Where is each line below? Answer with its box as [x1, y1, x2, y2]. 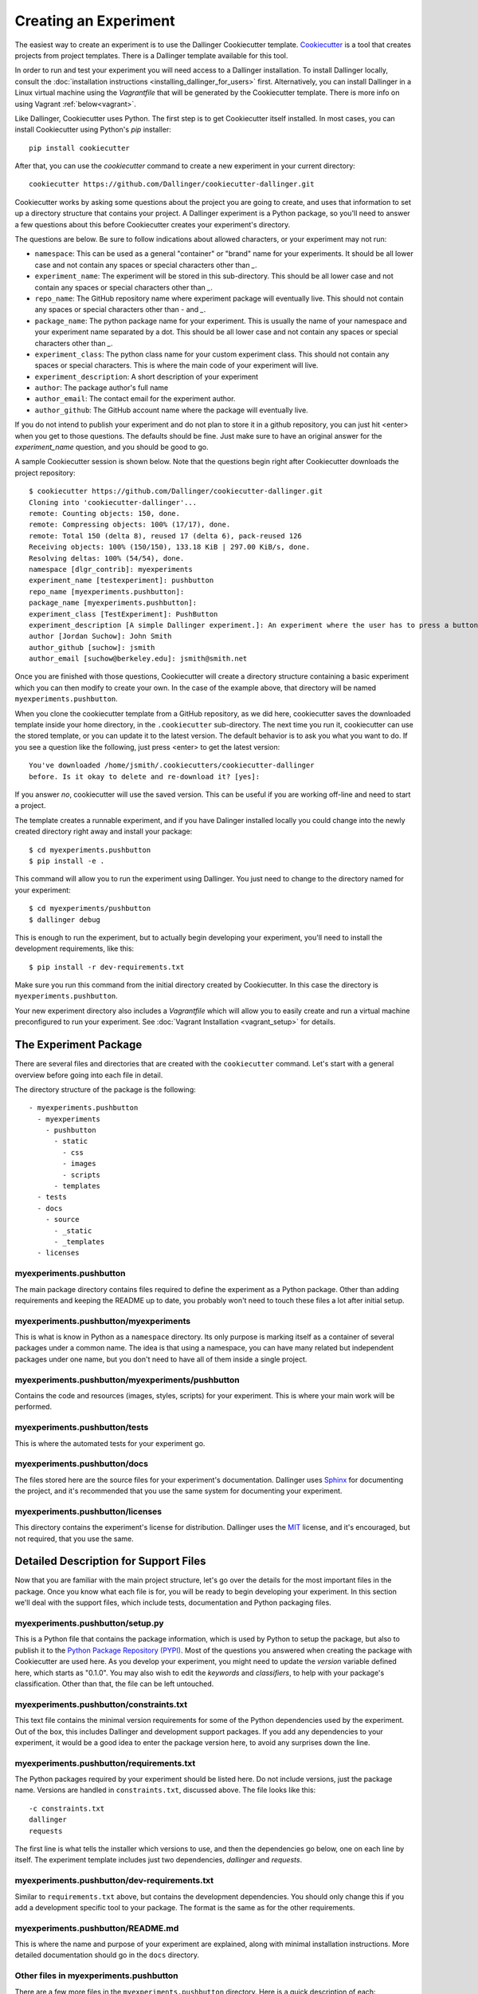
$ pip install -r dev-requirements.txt [29, 962, 185, 971]
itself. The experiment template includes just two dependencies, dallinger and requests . [14, 1855, 303, 1865]
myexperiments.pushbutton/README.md [14, 1922, 179, 1933]
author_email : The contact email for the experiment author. [34, 394, 236, 404]
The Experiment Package [14, 1038, 143, 1052]
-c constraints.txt [29, 1803, 105, 1813]
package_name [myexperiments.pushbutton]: [29, 598, 198, 608]
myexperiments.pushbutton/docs [14, 1458, 149, 1469]
